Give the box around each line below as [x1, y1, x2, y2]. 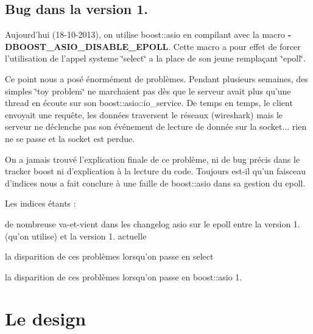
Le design [5, 306, 86, 331]
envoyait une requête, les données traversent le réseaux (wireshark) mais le [5, 108, 283, 121]
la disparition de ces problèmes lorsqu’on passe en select [5, 250, 214, 263]
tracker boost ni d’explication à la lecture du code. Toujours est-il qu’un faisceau [5, 165, 306, 177]
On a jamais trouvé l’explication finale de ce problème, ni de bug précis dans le [5, 152, 300, 165]
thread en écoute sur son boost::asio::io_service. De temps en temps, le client [5, 96, 293, 109]
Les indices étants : [5, 197, 76, 210]
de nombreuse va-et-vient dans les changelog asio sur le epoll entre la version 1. [5, 217, 300, 230]
